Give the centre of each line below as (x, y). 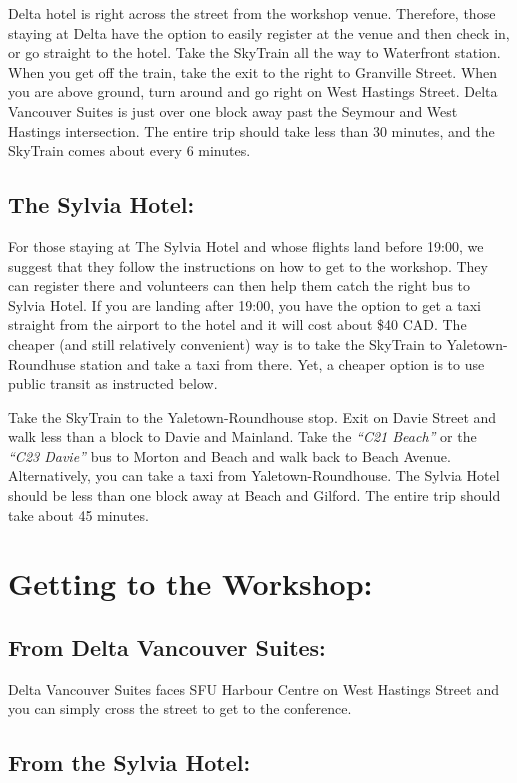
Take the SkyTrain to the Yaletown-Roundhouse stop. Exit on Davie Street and (252, 416)
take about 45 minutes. (78, 514)
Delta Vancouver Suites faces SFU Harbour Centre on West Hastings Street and (253, 688)
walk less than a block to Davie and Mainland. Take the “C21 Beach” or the (242, 436)
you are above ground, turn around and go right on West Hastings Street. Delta (253, 91)
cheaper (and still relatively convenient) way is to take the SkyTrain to (225, 343)
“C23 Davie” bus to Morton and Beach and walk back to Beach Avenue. (229, 455)
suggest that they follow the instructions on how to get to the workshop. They (248, 265)
